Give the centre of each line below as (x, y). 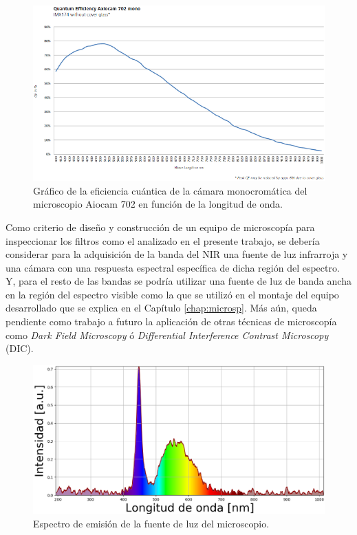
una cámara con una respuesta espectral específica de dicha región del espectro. (173, 267)
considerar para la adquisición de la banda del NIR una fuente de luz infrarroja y (177, 254)
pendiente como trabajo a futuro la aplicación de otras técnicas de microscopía (171, 321)
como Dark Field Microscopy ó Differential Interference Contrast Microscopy (167, 335)
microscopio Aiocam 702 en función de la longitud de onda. (158, 204)
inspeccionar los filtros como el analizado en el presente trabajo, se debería (163, 240)
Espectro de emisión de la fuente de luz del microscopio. (151, 523)
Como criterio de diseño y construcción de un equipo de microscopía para (160, 227)
